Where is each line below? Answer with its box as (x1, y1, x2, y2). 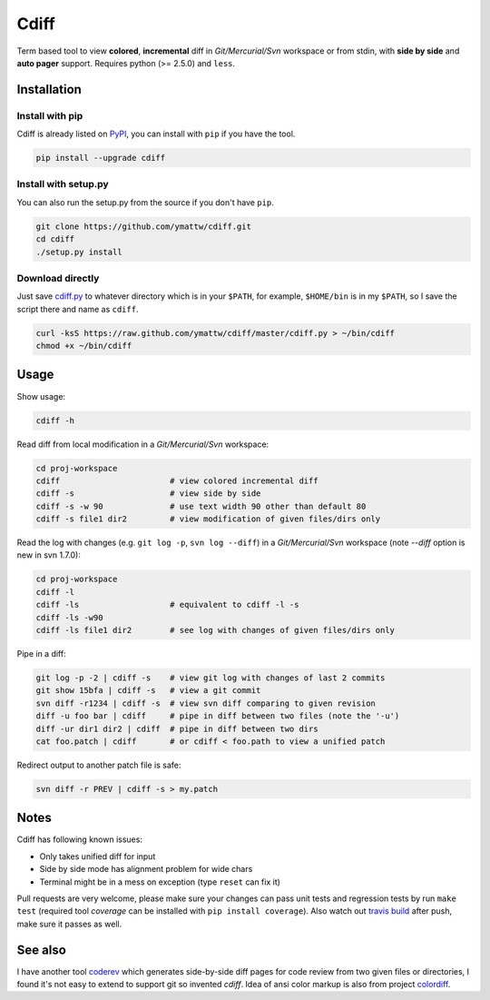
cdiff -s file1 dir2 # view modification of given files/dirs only (35, 514, 381, 524)
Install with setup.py (16, 178, 109, 191)
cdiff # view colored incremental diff (35, 475, 318, 486)
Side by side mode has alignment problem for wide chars (39, 864, 253, 875)
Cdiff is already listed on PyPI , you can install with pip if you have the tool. (16, 128, 296, 140)
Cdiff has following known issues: (16, 834, 142, 845)
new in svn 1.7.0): (16, 550, 81, 560)
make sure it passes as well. (16, 918, 122, 929)
